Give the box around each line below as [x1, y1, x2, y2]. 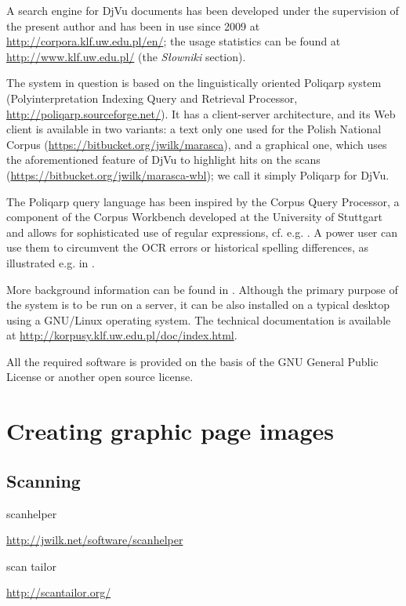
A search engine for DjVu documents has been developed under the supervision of [6, 2, 399, 18]
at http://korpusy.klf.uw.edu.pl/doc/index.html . [6, 327, 237, 343]
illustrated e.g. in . [6, 254, 95, 270]
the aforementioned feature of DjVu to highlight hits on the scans [6, 151, 321, 168]
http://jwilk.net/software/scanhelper [6, 532, 183, 548]
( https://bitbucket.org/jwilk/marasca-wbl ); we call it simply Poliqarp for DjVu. [6, 166, 390, 183]
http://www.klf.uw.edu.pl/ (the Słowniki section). [6, 48, 246, 64]
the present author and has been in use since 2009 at [6, 17, 260, 34]
